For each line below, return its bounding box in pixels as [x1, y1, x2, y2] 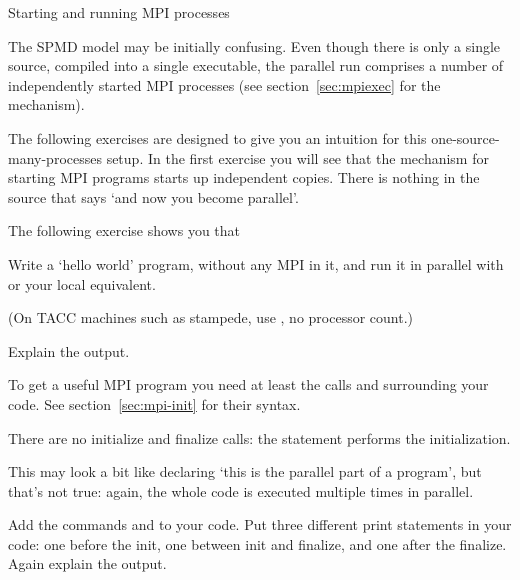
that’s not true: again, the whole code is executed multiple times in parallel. [8, 480, 474, 501]
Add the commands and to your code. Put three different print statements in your [8, 514, 512, 535]
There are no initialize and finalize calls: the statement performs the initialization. [8, 427, 511, 448]
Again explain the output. [8, 553, 167, 574]
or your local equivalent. [8, 273, 156, 294]
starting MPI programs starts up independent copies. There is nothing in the [8, 167, 480, 188]
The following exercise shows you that [8, 220, 241, 241]
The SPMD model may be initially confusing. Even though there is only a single [8, 35, 501, 56]
